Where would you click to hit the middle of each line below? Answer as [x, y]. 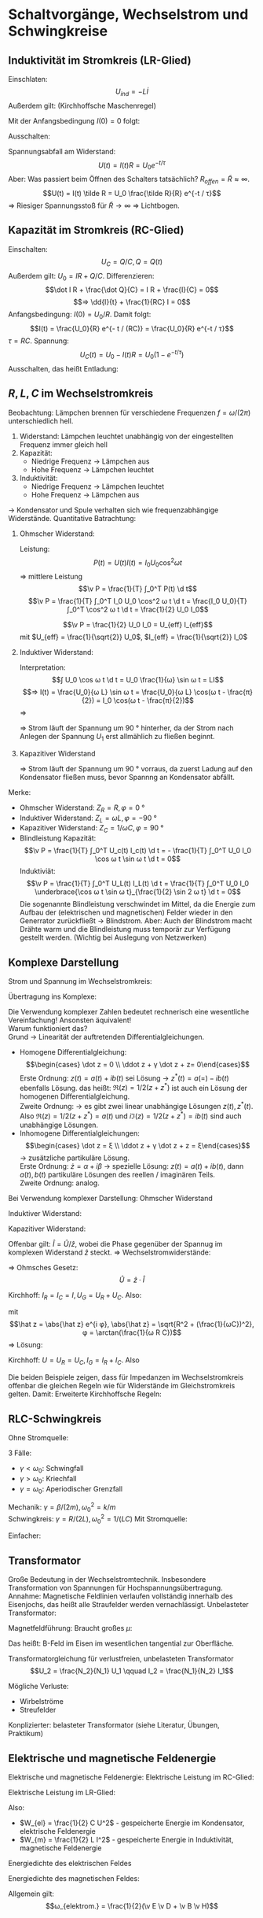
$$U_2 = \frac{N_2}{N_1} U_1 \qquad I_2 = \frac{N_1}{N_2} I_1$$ [132, 1671]
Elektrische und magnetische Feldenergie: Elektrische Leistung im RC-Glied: [131, 1777]
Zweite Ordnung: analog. [59, 1183]
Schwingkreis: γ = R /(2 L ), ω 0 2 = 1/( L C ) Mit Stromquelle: [98, 1519]
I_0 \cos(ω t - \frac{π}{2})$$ [148, 700]
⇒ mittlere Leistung [51, 576]
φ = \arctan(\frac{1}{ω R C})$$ [132, 1332]
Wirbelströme [42, 1702]
